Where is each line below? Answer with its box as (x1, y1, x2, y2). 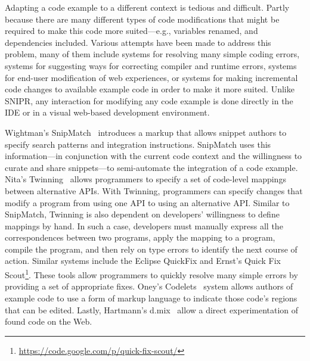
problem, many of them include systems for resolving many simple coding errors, (5, 48, 300, 60)
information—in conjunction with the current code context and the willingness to (5, 150, 302, 162)
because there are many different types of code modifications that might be (5, 13, 280, 25)
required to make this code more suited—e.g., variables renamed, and (5, 24, 258, 37)
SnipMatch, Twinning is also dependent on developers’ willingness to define (5, 208, 280, 220)
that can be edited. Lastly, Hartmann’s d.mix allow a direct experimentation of (5, 303, 299, 316)
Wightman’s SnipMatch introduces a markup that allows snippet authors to (5, 126, 287, 138)
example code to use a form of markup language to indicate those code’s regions (5, 291, 297, 304)
